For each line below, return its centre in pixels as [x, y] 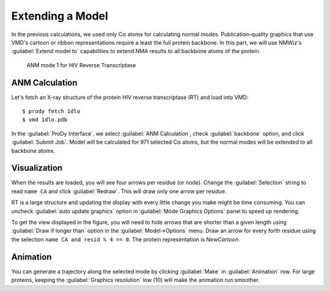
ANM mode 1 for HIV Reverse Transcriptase [81, 65]
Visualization [37, 168]
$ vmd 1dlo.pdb [45, 120]
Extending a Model [60, 16]
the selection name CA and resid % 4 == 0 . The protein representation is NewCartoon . [126, 239]
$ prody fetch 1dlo [51, 111]
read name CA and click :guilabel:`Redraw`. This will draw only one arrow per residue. [119, 191]
